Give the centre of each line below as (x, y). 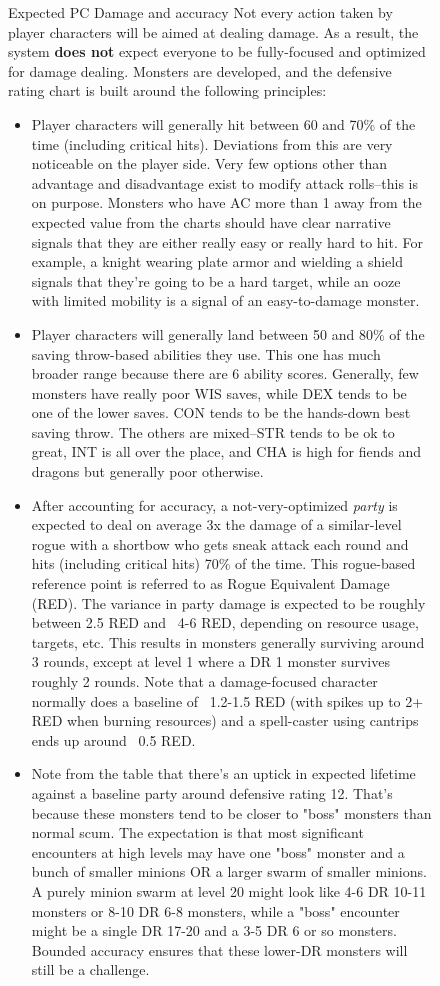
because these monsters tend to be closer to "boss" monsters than (231, 812)
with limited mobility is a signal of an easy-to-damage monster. (225, 300)
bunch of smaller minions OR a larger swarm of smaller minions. (229, 871)
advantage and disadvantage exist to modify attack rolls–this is (224, 182)
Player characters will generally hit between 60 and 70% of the (223, 123)
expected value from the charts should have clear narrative (211, 221)
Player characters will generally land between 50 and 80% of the (228, 333)
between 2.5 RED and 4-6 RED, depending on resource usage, (225, 622)
